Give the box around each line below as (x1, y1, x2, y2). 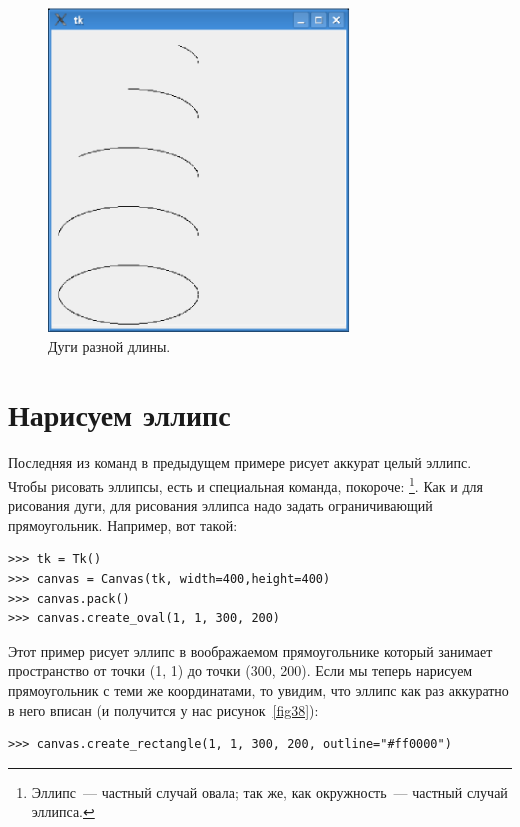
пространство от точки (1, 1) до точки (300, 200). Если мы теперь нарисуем (8, 660, 473, 681)
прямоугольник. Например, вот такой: (8, 514, 238, 535)
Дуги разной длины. (48, 335, 171, 356)
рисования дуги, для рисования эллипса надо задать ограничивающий (8, 495, 433, 516)
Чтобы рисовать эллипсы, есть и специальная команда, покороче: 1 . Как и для (8, 473, 483, 496)
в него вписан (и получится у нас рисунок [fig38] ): (8, 699, 319, 720)
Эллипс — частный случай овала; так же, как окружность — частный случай (31, 781, 508, 802)
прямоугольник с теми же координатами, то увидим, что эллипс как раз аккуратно (8, 680, 509, 701)
